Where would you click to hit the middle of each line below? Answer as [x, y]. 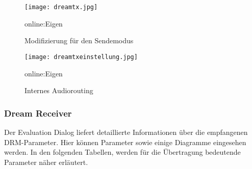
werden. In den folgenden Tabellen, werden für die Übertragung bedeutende [122, 152]
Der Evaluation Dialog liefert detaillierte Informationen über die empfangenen [126, 132]
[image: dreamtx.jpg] [61, 7]
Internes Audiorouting [59, 90]
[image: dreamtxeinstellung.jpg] [81, 57]
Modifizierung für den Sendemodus [79, 40]
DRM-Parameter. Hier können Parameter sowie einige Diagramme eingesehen [125, 142]
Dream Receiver [38, 113]
